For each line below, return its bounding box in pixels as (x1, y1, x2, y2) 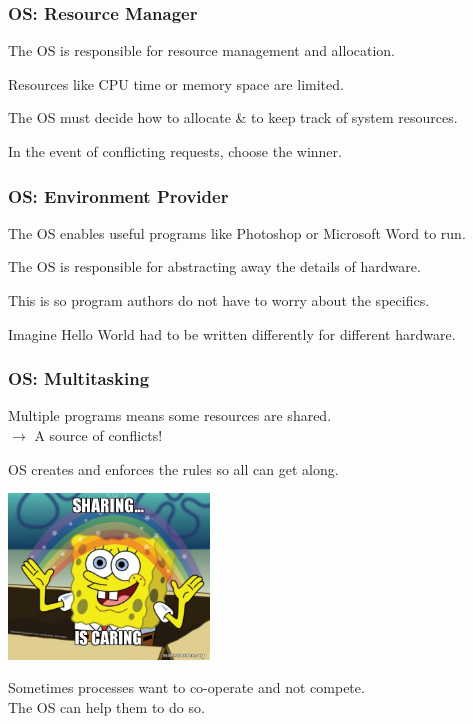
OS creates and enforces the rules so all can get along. (8, 458, 339, 479)
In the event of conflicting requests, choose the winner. (8, 141, 342, 161)
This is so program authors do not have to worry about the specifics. (8, 290, 430, 310)
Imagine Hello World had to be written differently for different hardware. (8, 323, 456, 344)
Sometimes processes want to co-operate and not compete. (8, 677, 365, 698)
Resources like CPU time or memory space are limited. (8, 73, 344, 94)
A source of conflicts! (34, 425, 163, 445)
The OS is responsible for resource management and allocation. (8, 40, 396, 61)
